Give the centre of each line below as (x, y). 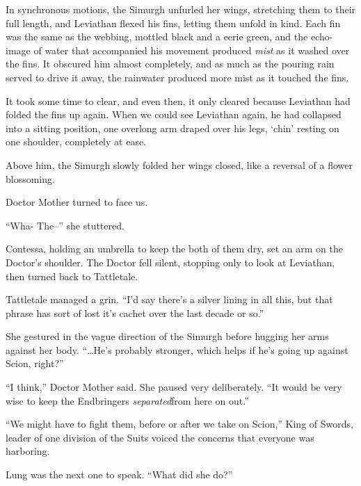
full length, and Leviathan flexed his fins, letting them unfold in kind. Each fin (173, 23)
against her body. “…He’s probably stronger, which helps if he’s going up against (177, 349)
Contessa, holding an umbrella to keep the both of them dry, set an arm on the (174, 249)
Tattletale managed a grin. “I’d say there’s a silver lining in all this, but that (169, 299)
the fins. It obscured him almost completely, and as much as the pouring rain (170, 64)
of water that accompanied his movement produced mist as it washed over (192, 50)
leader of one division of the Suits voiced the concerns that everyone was (160, 437)
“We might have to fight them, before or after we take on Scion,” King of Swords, (179, 424)
